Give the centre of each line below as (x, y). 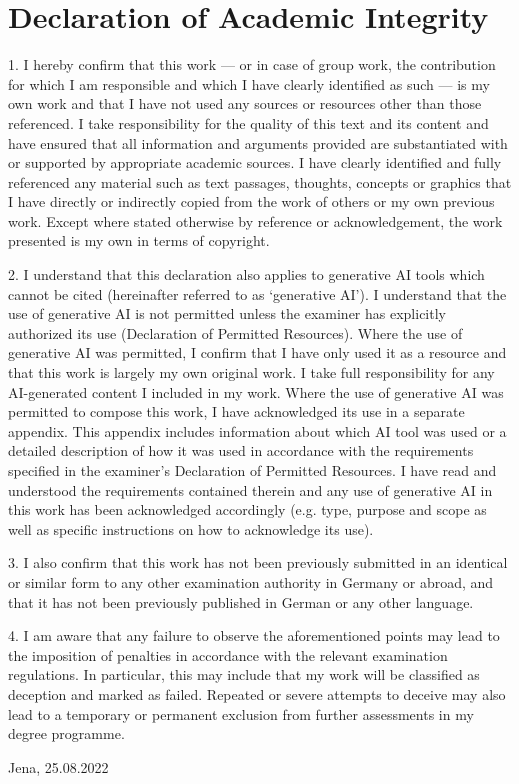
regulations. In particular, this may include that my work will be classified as (244, 674)
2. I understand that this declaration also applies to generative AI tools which (246, 274)
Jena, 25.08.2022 (58, 766)
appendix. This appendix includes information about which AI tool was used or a (257, 430)
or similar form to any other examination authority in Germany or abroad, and (251, 581)
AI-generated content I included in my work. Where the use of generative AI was (256, 391)
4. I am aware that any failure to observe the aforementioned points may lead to (254, 635)
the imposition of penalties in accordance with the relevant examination (228, 654)
